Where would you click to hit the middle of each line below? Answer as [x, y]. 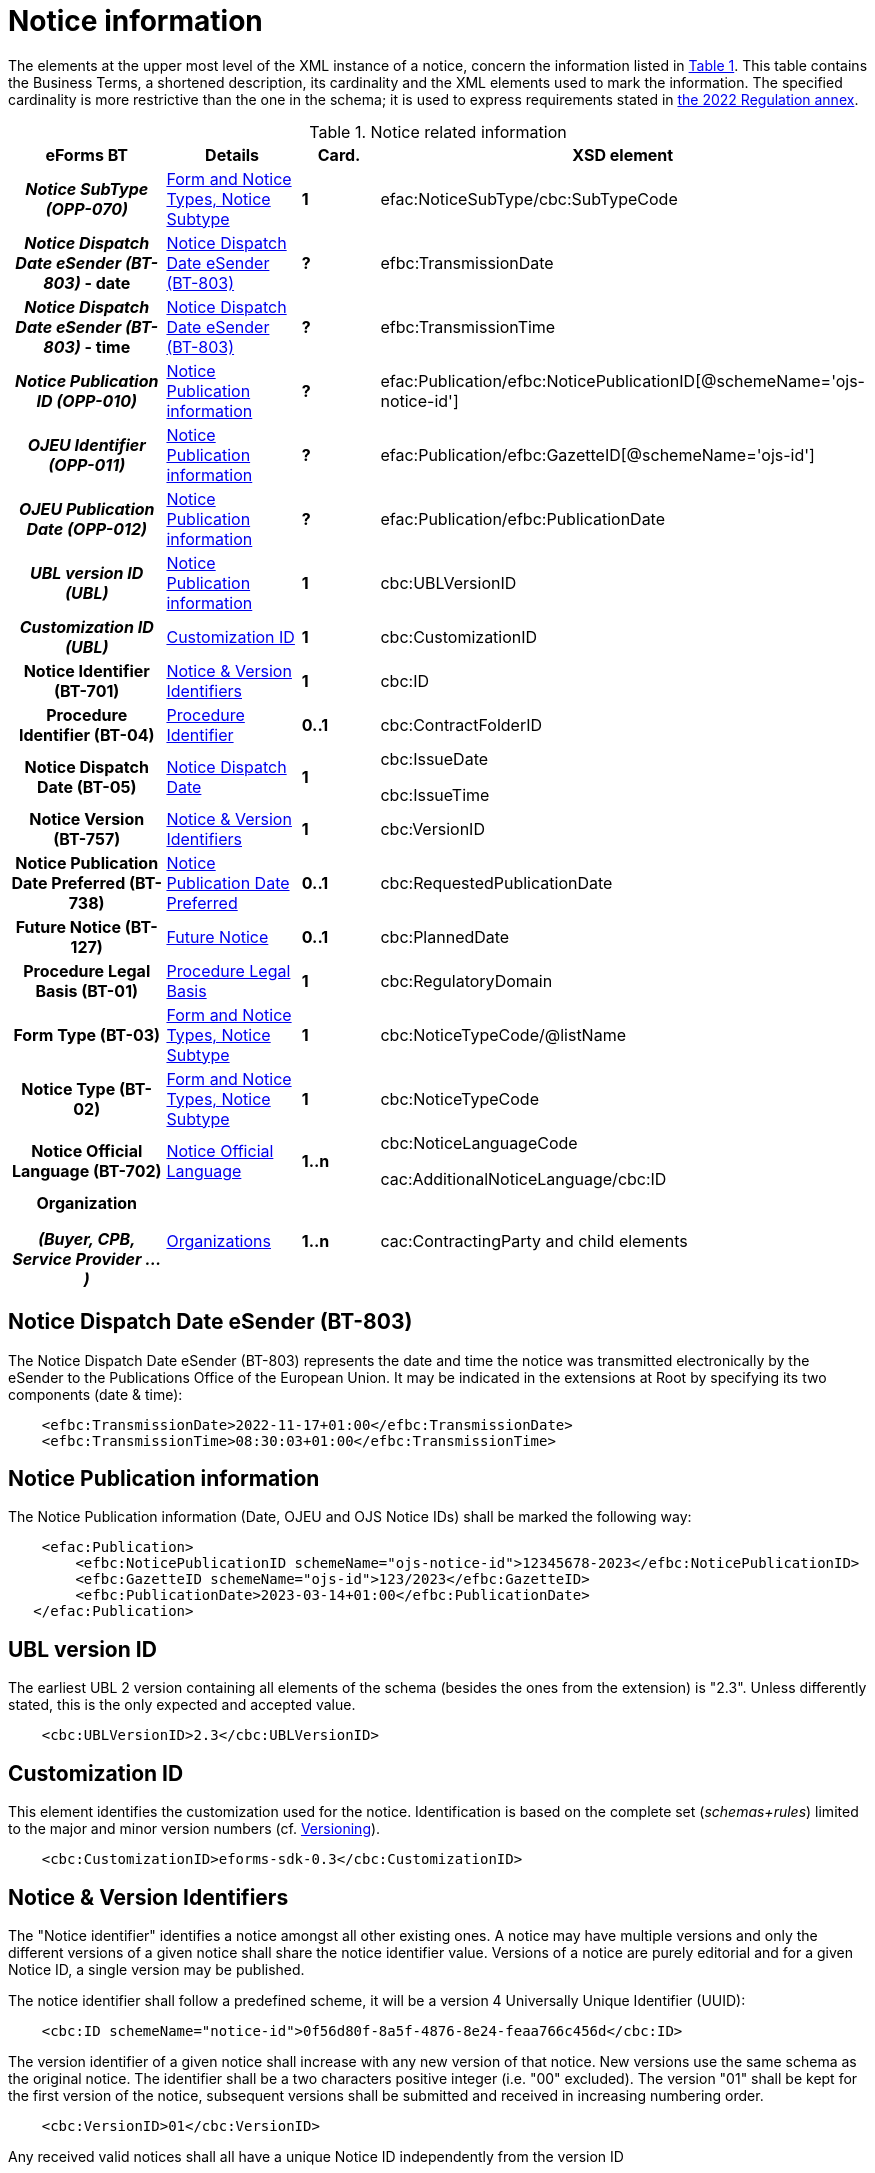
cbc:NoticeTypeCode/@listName [503, 1034]
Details [232, 154]
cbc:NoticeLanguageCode [479, 1142]
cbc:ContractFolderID [461, 724]
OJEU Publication [86, 508]
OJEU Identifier [86, 444]
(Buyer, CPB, [86, 1238]
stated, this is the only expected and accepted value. [182, 1705]
